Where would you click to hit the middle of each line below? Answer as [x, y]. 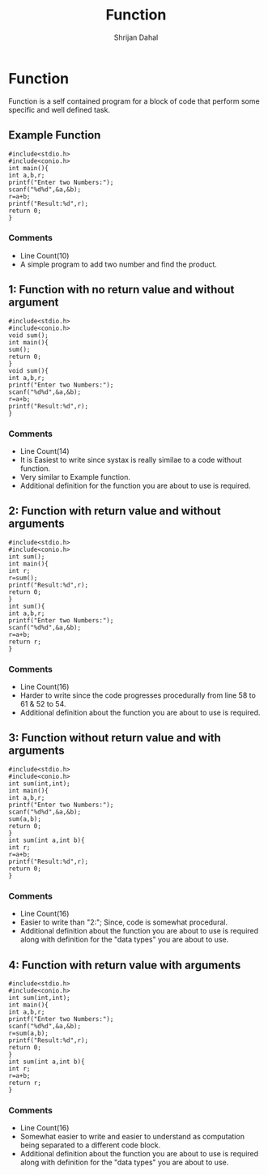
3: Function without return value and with [115, 738]
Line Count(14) [45, 451]
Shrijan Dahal [136, 37]
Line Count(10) [45, 255]
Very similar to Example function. [75, 476]
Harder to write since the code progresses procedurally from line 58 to [138, 695]
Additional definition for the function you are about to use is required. [135, 485]
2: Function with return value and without [115, 511]
